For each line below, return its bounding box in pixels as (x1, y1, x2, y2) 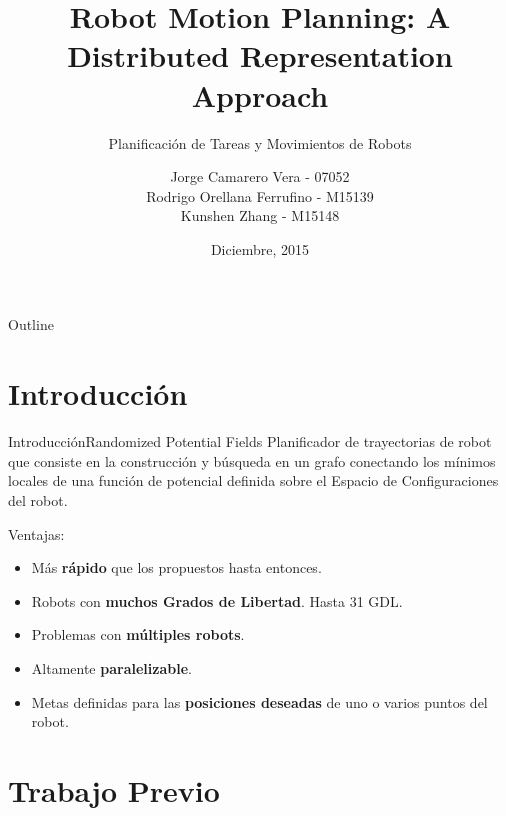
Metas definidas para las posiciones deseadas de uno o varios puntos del (31, 691, 488, 712)
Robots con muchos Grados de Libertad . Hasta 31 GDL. (31, 590, 403, 611)
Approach (191, 74, 329, 115)
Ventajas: (8, 523, 65, 544)
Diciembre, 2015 (210, 238, 310, 259)
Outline (8, 314, 54, 335)
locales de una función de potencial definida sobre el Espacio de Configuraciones (8, 470, 499, 491)
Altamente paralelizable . (31, 657, 192, 678)
